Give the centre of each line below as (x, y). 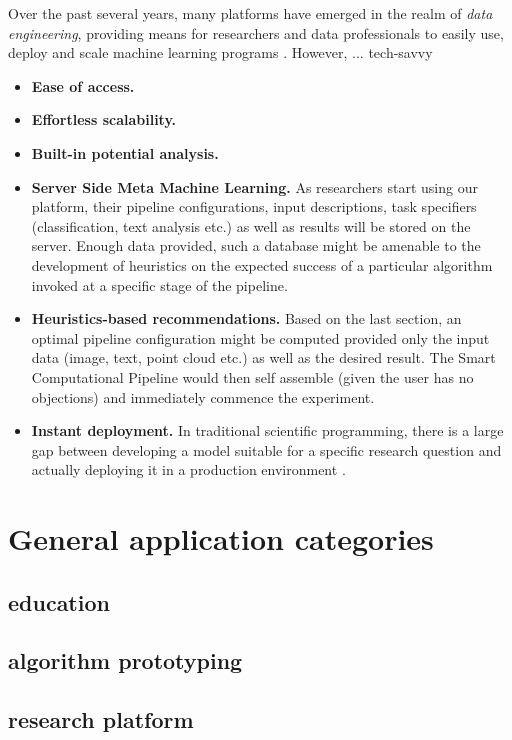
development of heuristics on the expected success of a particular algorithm (262, 264)
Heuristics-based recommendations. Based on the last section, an (246, 318)
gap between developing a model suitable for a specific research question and (266, 449)
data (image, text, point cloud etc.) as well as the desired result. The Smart (263, 357)
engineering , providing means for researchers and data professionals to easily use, (256, 32)
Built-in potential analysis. (125, 152)
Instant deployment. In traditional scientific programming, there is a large (267, 430)
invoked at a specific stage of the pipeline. (159, 284)
